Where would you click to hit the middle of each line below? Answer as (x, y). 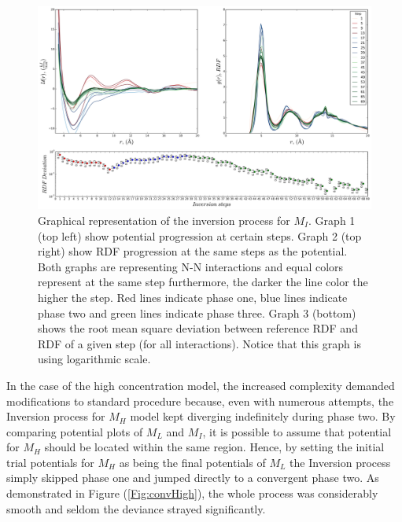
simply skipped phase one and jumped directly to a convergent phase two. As (193, 478)
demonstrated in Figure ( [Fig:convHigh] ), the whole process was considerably (192, 493)
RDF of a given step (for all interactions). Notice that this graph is (199, 343)
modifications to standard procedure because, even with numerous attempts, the (200, 401)
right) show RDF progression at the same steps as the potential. (193, 251)
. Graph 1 (332, 220)
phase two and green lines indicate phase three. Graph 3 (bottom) (197, 312)
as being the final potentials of (192, 462)
